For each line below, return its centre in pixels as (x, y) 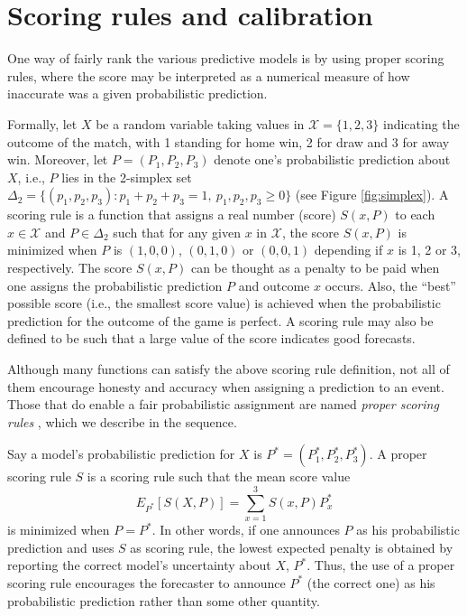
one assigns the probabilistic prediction (115, 285)
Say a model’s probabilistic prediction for (121, 454)
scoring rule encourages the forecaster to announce (147, 582)
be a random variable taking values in (200, 123)
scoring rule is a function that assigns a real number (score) (172, 215)
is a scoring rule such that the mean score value (219, 476)
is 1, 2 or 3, (429, 250)
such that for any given (177, 232)
